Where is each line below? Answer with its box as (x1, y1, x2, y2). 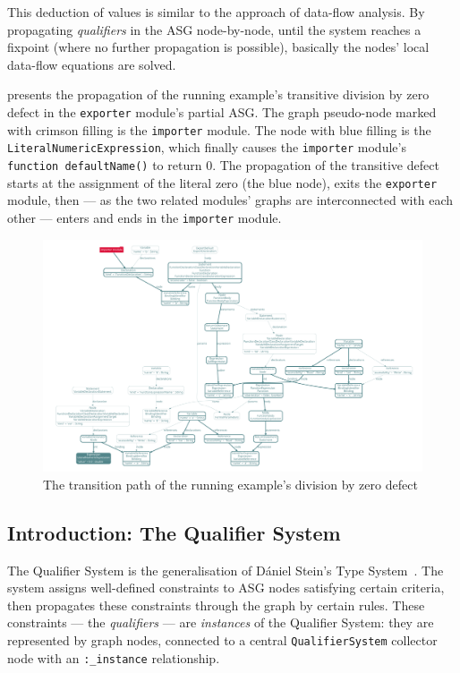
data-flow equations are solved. (7, 55, 176, 73)
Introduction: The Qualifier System (7, 518, 341, 546)
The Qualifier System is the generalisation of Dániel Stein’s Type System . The (7, 560, 444, 579)
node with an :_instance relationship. (7, 648, 220, 667)
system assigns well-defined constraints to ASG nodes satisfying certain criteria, (7, 578, 445, 597)
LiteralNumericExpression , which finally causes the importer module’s (7, 138, 406, 157)
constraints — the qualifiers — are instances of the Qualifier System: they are (7, 613, 434, 632)
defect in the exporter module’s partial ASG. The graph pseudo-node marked (7, 102, 437, 121)
